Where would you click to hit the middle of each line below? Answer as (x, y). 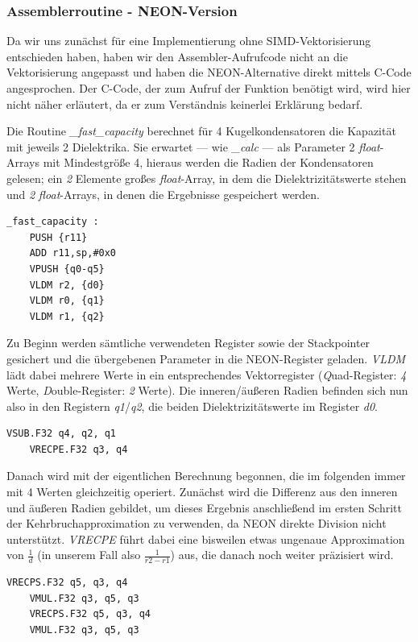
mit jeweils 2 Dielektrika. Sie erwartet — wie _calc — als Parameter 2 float (193, 146)
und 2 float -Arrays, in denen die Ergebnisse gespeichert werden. (163, 194)
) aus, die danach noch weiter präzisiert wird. (282, 555)
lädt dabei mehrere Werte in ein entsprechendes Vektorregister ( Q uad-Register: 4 (207, 374)
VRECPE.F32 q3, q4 (79, 449)
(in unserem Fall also (89, 555)
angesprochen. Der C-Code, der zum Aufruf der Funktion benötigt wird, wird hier (209, 88)
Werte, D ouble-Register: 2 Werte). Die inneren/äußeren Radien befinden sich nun (207, 390)
